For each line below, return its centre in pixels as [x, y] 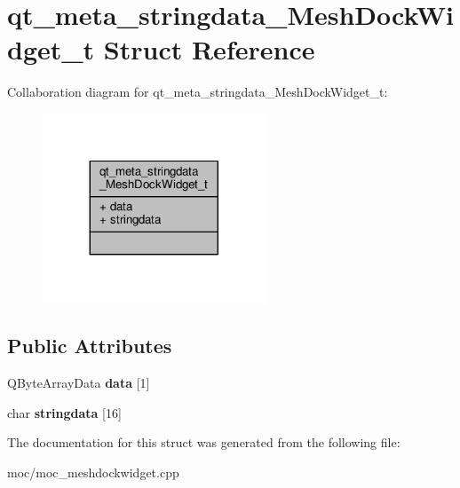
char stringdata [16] [64, 412]
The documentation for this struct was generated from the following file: [204, 442]
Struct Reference [209, 49]
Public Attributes [90, 346]
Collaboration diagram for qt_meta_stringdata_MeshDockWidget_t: [198, 92]
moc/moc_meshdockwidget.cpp [93, 472]
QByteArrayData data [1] [79, 383]
